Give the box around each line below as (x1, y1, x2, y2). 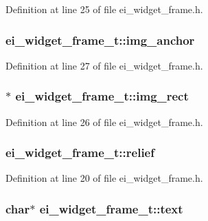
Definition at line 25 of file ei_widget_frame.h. (5, 2, 203, 16)
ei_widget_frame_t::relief (5, 144, 154, 161)
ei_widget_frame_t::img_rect (15, 87, 189, 105)
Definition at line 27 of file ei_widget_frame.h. (5, 58, 203, 72)
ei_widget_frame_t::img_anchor (5, 31, 195, 48)
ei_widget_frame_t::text (39, 200, 183, 217)
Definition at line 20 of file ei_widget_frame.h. (5, 171, 203, 185)
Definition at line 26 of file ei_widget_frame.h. (5, 114, 203, 129)
